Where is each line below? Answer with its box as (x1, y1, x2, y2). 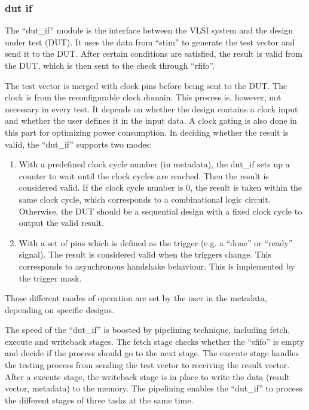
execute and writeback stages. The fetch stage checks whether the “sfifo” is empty (5, 335, 304, 347)
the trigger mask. (19, 271, 82, 284)
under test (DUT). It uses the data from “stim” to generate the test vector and (5, 35, 295, 48)
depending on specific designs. (5, 303, 115, 316)
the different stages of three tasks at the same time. (5, 393, 194, 406)
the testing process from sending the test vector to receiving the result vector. (5, 359, 290, 371)
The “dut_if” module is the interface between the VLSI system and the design (5, 24, 293, 36)
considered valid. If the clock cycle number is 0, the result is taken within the (19, 181, 302, 194)
